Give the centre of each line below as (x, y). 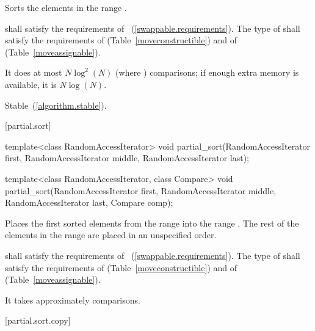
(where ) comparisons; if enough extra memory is (207, 72)
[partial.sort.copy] (38, 320)
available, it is (31, 84)
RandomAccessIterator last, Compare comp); (89, 202)
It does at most (34, 72)
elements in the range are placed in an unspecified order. (111, 235)
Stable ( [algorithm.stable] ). (56, 105)
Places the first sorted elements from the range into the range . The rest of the (152, 223)
